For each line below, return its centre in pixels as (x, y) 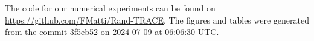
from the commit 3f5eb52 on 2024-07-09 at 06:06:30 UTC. (112, 32)
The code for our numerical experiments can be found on (110, 8)
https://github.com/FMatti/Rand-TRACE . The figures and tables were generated (157, 20)
